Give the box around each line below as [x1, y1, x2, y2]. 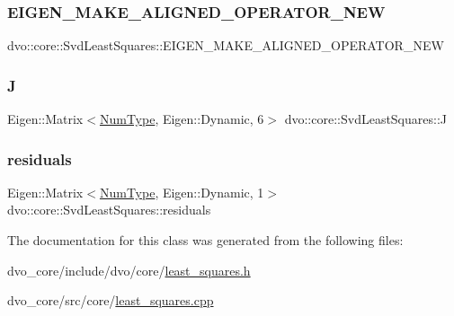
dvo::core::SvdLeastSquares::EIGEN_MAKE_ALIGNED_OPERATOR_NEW [7, 36, 444, 55]
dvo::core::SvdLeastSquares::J [284, 110, 447, 128]
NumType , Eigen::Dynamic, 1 [99, 182, 264, 201]
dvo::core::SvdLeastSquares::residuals [7, 200, 211, 219]
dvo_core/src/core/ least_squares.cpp [7, 291, 214, 310]
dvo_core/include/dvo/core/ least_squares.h [7, 260, 251, 279]
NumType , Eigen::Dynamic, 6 [99, 110, 264, 128]
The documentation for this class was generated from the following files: [7, 231, 404, 250]
